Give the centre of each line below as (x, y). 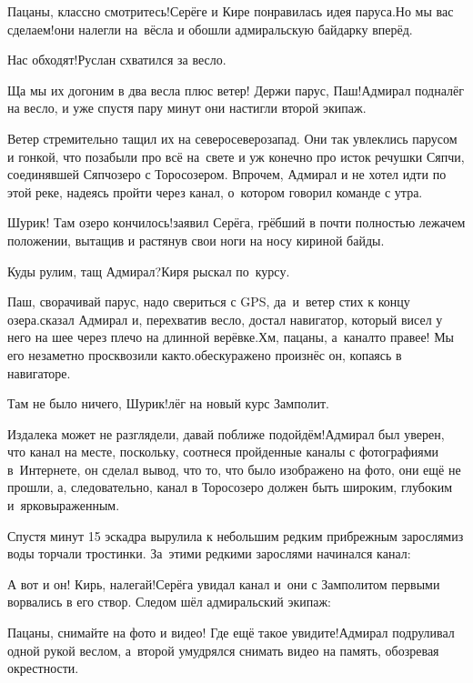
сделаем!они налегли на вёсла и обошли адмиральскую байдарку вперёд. (210, 29)
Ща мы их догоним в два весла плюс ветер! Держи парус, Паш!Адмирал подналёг (236, 90)
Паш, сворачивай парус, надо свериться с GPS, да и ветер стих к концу (209, 301)
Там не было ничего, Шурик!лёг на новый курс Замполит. (168, 403)
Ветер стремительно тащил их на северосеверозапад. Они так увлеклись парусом (232, 138)
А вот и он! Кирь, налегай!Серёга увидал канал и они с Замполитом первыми (224, 583)
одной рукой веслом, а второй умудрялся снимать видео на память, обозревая (223, 650)
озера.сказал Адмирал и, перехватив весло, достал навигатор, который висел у (225, 319)
